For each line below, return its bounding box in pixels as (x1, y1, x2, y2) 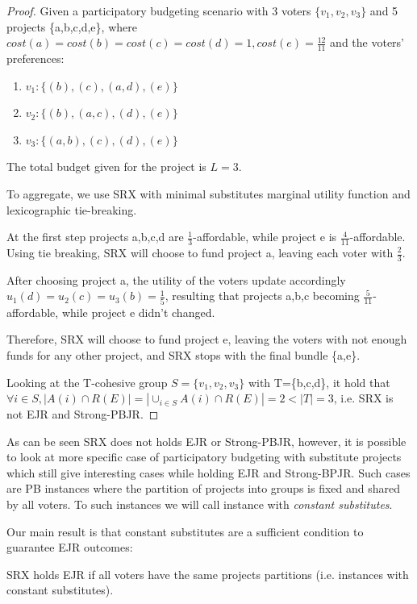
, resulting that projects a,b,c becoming (165, 287, 360, 304)
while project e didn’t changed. (61, 303, 215, 320)
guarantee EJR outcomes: (6, 539, 133, 556)
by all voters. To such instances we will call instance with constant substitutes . (6, 496, 393, 513)
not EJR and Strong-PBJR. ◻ (6, 406, 159, 423)
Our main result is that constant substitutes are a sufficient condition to (6, 523, 364, 539)
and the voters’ (330, 34, 405, 51)
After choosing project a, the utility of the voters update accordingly (6, 271, 346, 288)
